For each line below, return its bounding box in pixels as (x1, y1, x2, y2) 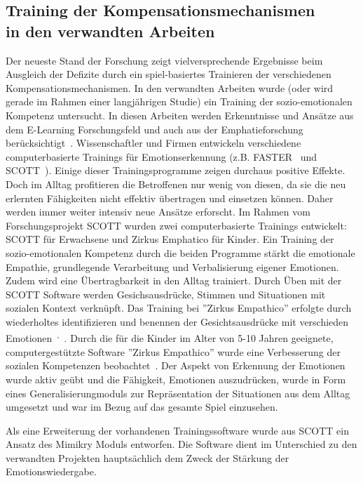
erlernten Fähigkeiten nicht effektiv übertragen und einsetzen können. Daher (6, 190, 334, 205)
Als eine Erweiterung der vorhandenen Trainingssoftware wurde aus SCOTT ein (6, 423, 350, 437)
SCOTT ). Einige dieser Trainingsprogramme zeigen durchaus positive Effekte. (6, 163, 345, 178)
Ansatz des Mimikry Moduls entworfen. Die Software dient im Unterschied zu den (6, 437, 357, 451)
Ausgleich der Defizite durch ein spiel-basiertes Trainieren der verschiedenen (6, 67, 331, 81)
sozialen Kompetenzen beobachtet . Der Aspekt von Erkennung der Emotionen (6, 358, 345, 373)
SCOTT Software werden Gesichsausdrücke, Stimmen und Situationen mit (6, 286, 326, 301)
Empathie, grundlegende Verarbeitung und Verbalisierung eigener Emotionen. (6, 259, 339, 274)
